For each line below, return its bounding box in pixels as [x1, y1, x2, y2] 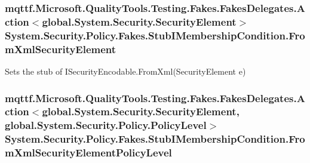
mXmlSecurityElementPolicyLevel [5, 145, 172, 160]
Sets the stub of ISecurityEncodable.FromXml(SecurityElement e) [5, 64, 246, 77]
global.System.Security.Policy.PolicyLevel [5, 118, 207, 133]
